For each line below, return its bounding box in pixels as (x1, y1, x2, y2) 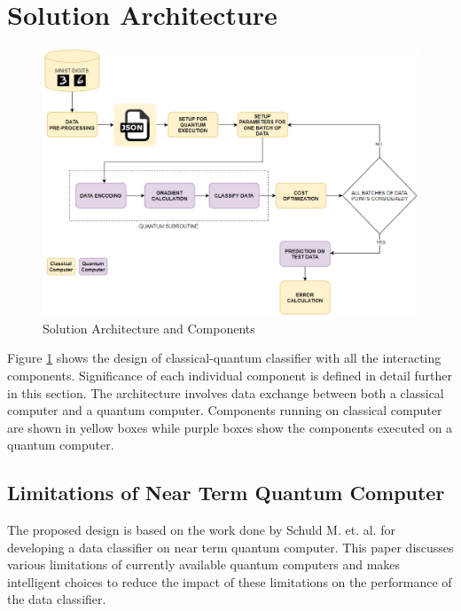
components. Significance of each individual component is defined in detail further (7, 365, 452, 384)
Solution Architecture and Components (43, 318, 255, 337)
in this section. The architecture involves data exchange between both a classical (7, 383, 444, 402)
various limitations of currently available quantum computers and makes (7, 555, 401, 574)
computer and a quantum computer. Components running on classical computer (7, 401, 442, 419)
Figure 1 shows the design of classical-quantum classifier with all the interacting (7, 349, 441, 367)
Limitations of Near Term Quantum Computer (7, 479, 445, 506)
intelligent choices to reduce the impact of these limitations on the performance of (7, 572, 452, 591)
